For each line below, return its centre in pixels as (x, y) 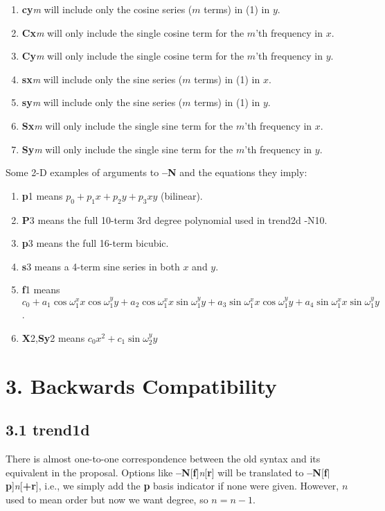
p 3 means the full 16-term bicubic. (95, 243)
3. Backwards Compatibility (141, 385)
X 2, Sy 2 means (53, 337)
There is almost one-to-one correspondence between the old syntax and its (163, 458)
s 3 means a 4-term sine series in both (101, 266)
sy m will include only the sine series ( (102, 102)
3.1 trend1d (48, 430)
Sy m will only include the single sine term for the (127, 149)
